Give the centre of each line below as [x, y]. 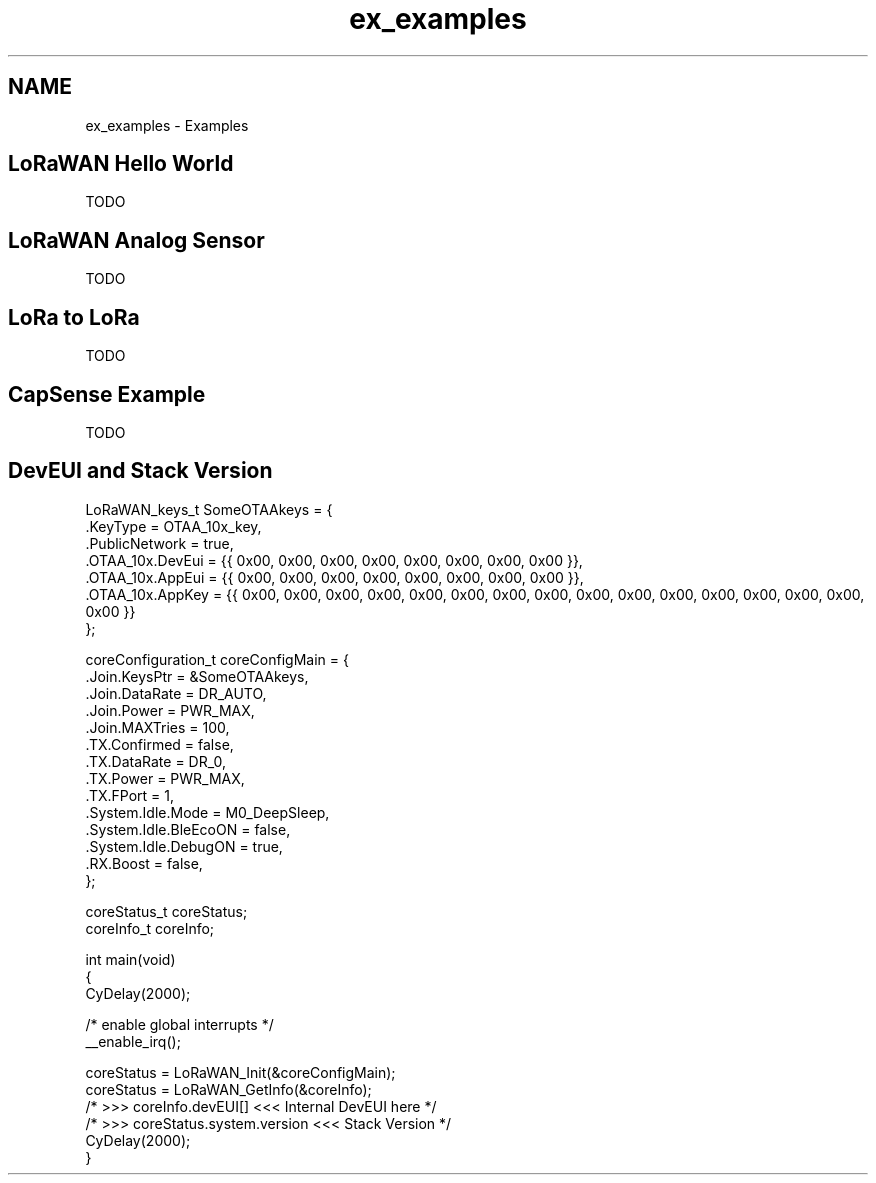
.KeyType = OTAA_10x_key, [173, 526]
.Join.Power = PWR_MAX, [170, 710]
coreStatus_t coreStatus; [166, 911]
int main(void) [130, 959]
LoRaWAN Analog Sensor [136, 240]
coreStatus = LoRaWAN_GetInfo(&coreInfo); [228, 1089]
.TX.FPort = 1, [130, 795]
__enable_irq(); [133, 1041]
